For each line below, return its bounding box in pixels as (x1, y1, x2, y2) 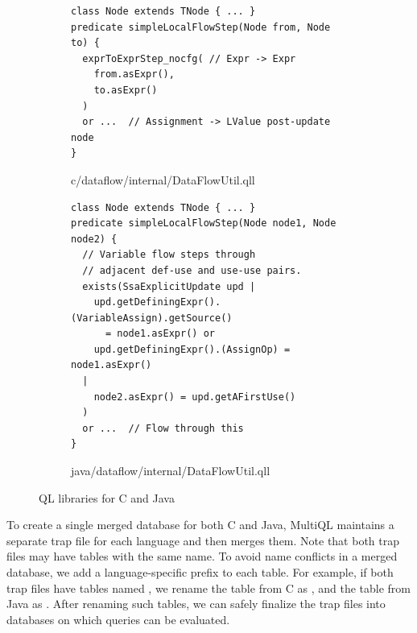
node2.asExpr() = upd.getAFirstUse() (93, 391, 296, 403)
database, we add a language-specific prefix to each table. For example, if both (6, 564, 394, 580)
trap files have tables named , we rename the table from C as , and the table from (6, 579, 411, 596)
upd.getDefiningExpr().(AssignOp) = (93, 343, 291, 355)
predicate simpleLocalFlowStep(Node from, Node (71, 21, 331, 33)
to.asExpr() (93, 84, 158, 96)
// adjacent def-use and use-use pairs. (82, 264, 302, 276)
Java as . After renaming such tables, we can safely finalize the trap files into (6, 595, 386, 612)
